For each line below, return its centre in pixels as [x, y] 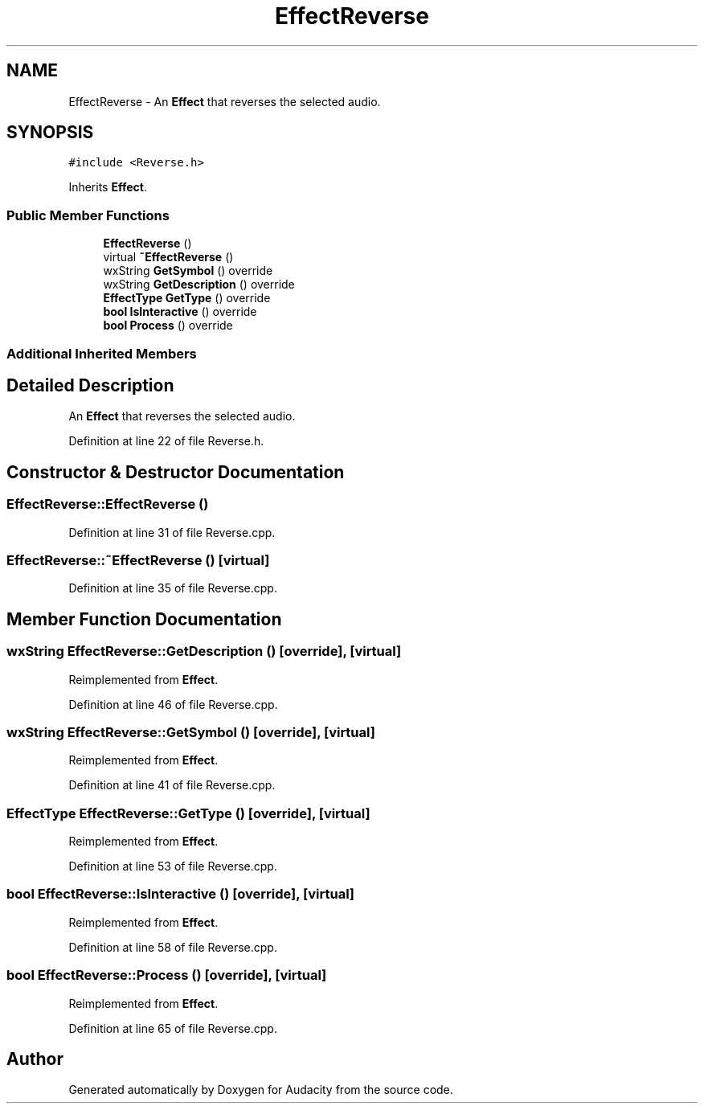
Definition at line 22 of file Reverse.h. [166, 441]
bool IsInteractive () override [180, 312]
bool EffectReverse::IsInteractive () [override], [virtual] [181, 894]
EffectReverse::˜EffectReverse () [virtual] [138, 560]
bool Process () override [168, 326]
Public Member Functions [88, 215]
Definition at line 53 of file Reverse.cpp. [173, 866]
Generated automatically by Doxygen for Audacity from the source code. [261, 1090]
